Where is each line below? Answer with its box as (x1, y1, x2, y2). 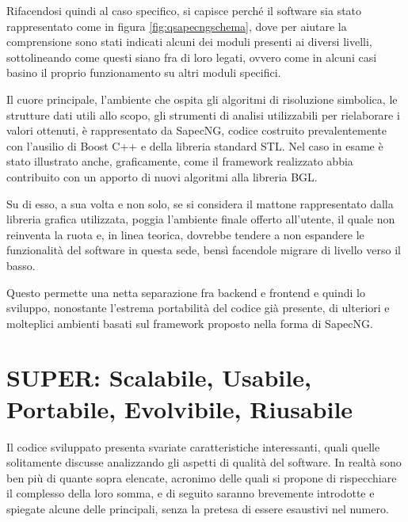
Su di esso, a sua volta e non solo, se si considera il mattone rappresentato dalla (6, 195, 394, 211)
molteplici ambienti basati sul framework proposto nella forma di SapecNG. (6, 314, 373, 331)
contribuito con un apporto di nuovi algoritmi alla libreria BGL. (6, 168, 318, 185)
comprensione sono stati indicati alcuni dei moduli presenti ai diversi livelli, (6, 33, 372, 50)
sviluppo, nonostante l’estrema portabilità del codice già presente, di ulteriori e (6, 299, 390, 316)
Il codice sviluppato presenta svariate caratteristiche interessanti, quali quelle (6, 438, 380, 455)
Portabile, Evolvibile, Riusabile (6, 392, 353, 425)
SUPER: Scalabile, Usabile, (6, 361, 311, 394)
